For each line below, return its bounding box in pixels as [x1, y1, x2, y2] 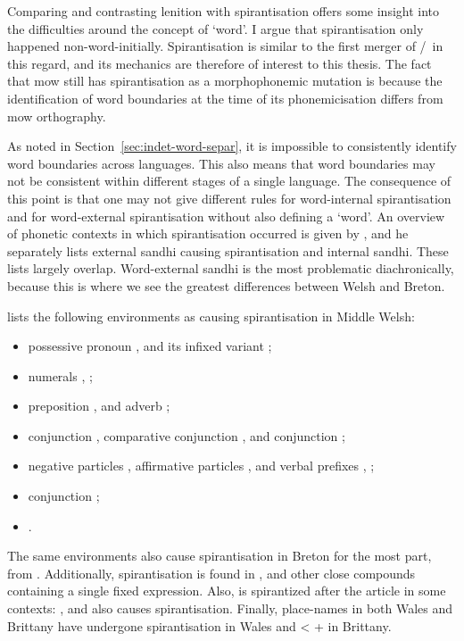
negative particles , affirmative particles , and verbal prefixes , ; [28, 456, 375, 475]
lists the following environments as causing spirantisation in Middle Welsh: [7, 306, 415, 325]
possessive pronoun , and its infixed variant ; [28, 337, 272, 355]
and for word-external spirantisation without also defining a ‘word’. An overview [7, 206, 445, 225]
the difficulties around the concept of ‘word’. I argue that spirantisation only [7, 19, 424, 37]
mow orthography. [7, 106, 106, 125]
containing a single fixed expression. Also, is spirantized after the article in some [7, 581, 446, 600]
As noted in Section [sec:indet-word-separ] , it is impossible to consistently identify [7, 137, 457, 155]
